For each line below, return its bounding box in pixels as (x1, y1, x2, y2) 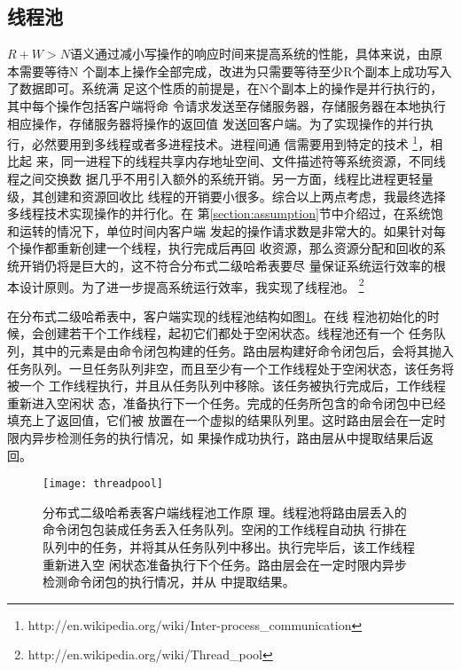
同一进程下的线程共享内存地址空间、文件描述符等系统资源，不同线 (60, 152, 446, 170)
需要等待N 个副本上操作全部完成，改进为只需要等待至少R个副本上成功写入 (19, 61, 452, 80)
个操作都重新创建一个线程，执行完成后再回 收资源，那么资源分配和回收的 (7, 239, 434, 257)
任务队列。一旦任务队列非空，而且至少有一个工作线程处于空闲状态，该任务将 (7, 359, 454, 377)
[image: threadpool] (43, 477, 164, 491)
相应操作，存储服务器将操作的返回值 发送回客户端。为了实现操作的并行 (7, 114, 421, 132)
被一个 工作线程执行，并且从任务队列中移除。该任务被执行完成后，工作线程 (7, 376, 446, 395)
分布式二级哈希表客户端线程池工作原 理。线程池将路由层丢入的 (43, 502, 407, 521)
